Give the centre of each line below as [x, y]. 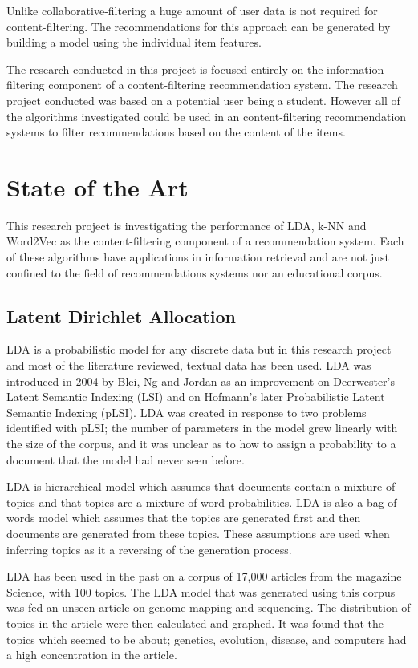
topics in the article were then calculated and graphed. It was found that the [195, 623]
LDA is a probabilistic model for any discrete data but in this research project [199, 349]
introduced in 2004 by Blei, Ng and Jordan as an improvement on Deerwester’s [201, 381]
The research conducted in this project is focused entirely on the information [195, 69]
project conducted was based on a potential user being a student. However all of [203, 100]
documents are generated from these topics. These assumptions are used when [198, 533]
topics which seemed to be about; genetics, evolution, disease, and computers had [207, 639]
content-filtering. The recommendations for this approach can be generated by [199, 26]
